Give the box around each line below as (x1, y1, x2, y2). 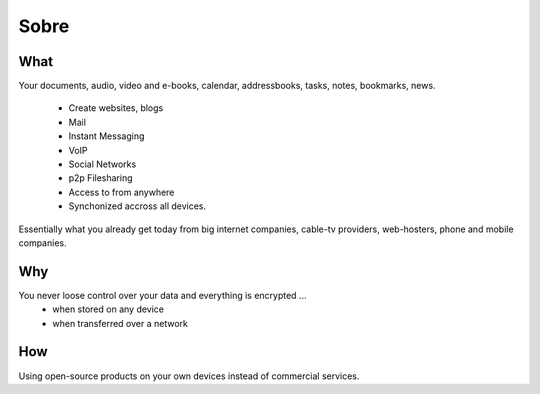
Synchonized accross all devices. (68, 200, 207, 212)
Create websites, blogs (68, 102, 164, 114)
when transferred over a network (52, 317, 189, 329)
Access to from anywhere (68, 186, 175, 198)
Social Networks (68, 158, 137, 170)
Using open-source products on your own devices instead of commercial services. (18, 370, 360, 382)
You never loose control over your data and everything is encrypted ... (18, 289, 307, 301)
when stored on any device (52, 303, 165, 315)
